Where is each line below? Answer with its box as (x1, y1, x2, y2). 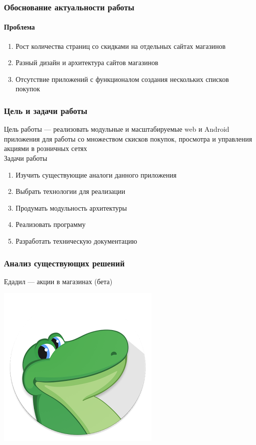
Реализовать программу (15, 219, 86, 229)
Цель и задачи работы (4, 104, 88, 116)
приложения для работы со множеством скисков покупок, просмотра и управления (4, 133, 252, 144)
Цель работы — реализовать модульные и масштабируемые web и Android (4, 124, 229, 134)
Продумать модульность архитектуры (15, 202, 127, 213)
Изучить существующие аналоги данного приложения (15, 169, 177, 180)
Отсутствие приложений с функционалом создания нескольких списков (15, 74, 229, 84)
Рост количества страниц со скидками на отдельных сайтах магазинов (15, 40, 226, 51)
